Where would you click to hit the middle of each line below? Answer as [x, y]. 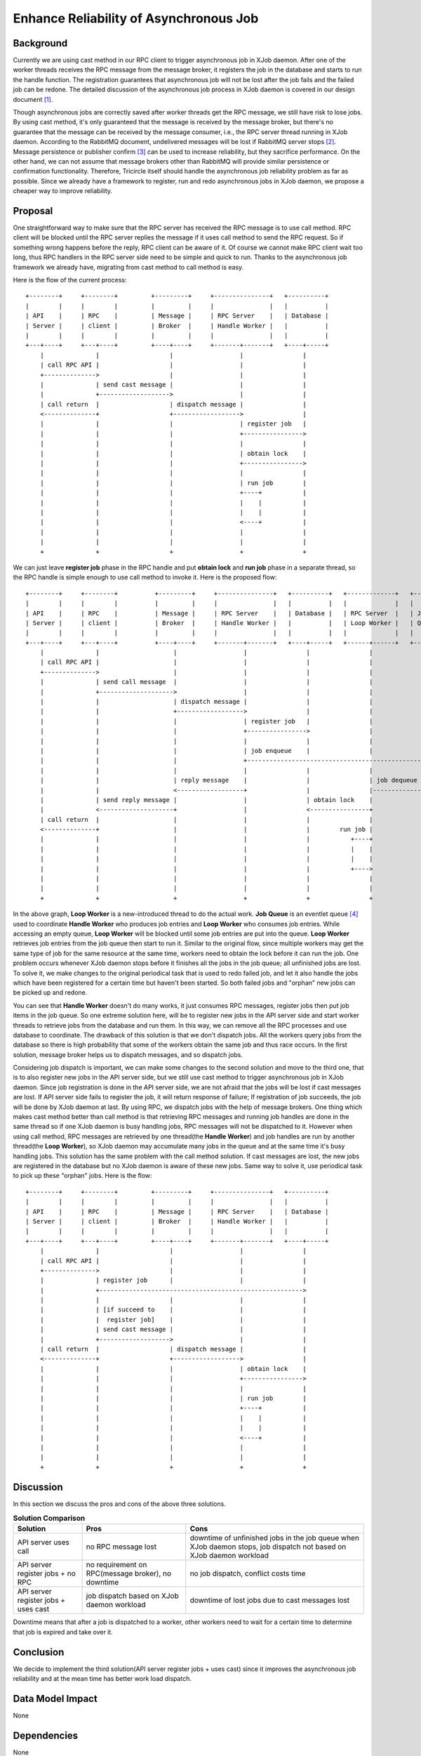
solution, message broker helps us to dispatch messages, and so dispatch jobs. [128, 1054]
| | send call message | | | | [206, 682]
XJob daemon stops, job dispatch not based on [268, 1547]
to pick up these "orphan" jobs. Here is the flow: [82, 1176]
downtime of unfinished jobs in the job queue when [274, 1538]
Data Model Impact [55, 1699]
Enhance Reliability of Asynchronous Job [136, 18]
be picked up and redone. [50, 992]
